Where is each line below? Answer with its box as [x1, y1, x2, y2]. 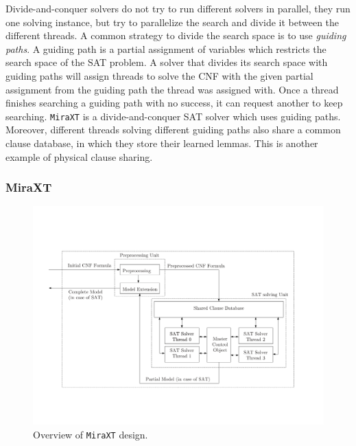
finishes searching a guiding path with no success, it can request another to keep [5, 96, 343, 110]
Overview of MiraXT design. [33, 427, 148, 441]
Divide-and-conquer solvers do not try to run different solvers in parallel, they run [5, 1, 351, 15]
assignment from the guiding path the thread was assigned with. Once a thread [5, 82, 339, 96]
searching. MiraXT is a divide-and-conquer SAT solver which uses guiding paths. [5, 109, 341, 123]
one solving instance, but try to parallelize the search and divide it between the [5, 14, 340, 29]
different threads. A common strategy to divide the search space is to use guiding [5, 28, 346, 43]
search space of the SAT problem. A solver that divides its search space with [5, 55, 328, 69]
